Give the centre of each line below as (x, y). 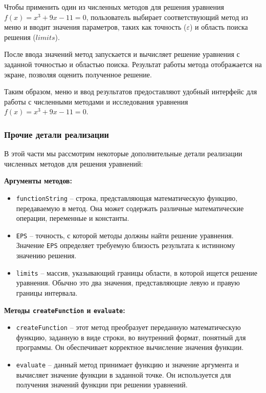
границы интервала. (47, 292)
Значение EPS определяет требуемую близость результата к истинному (126, 245)
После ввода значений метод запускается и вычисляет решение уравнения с (122, 54)
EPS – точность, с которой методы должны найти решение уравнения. (125, 235)
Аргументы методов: (38, 181)
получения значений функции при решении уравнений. (102, 385)
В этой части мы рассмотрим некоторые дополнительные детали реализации (123, 153)
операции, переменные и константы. (73, 218)
